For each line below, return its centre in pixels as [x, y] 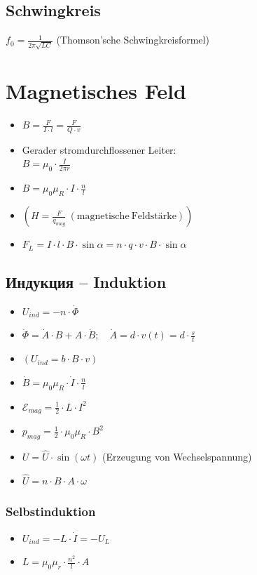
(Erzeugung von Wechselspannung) [177, 457]
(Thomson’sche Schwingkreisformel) [133, 40]
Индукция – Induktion [86, 282]
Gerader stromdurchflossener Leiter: [99, 149]
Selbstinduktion [51, 511]
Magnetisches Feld [96, 91]
